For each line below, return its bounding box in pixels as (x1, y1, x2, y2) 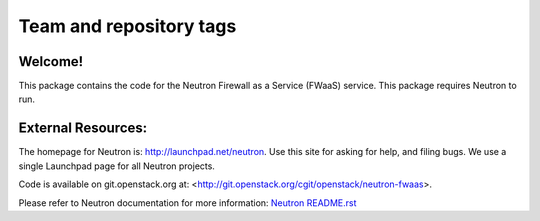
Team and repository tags (18, 15, 237, 37)
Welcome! (18, 53, 84, 70)
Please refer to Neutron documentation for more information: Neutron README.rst (18, 196, 357, 209)
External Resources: (18, 120, 148, 137)
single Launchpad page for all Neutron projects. (18, 160, 215, 172)
